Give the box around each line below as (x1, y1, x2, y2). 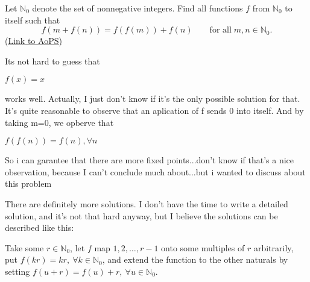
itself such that (5, 13, 60, 26)
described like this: (5, 221, 74, 234)
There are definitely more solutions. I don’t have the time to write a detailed (5, 197, 288, 210)
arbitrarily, (253, 241, 294, 254)
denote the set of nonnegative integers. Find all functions (32, 2, 243, 14)
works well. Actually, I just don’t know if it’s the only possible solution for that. (5, 92, 300, 105)
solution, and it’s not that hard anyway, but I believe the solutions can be (5, 209, 278, 222)
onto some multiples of (161, 241, 245, 254)
